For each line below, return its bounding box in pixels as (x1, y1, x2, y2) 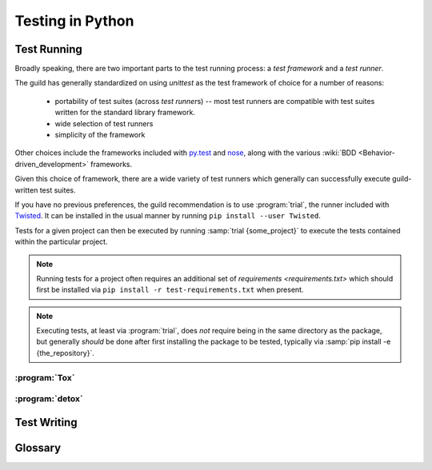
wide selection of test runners (54, 118, 154, 128)
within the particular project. (14, 237, 108, 247)
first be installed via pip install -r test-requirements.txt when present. (36, 285, 304, 295)
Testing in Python (14, 12, 134, 30)
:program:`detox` (14, 393, 83, 404)
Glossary (14, 440, 62, 455)
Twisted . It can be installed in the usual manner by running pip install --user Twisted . (14, 211, 322, 221)
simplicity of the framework (54, 130, 146, 140)
